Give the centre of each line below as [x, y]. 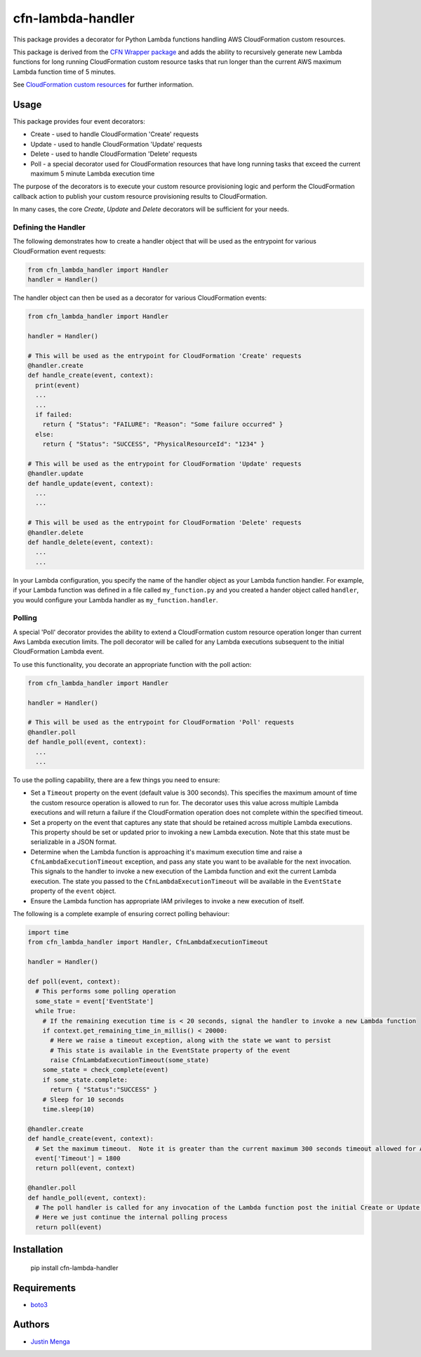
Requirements [45, 1288]
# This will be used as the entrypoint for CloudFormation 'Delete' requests [165, 523]
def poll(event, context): [74, 981]
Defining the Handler [49, 227]
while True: [56, 1011]
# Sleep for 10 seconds [83, 1099]
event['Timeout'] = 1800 [78, 1158]
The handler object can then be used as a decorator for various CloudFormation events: [140, 298]
